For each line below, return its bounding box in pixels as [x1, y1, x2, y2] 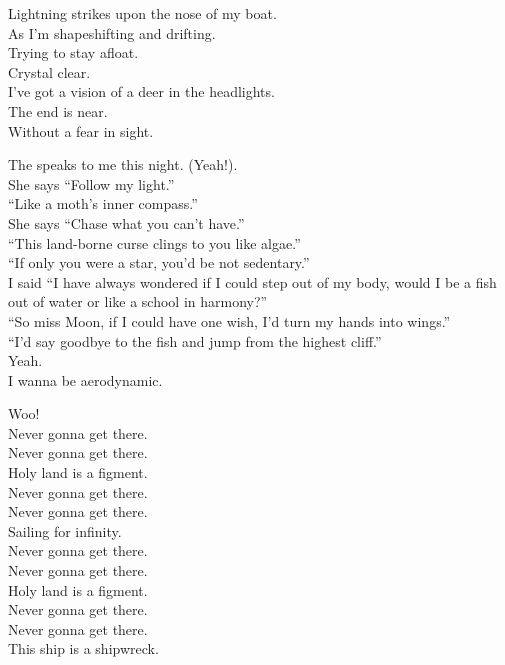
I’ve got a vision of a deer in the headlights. [8, 81, 275, 102]
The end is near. [8, 100, 108, 121]
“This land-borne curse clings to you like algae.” [8, 232, 301, 253]
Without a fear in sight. [8, 120, 154, 141]
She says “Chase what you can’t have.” [8, 212, 245, 233]
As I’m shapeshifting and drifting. [8, 22, 216, 43]
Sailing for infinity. [8, 520, 122, 541]
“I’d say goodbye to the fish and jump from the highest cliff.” [8, 330, 382, 351]
